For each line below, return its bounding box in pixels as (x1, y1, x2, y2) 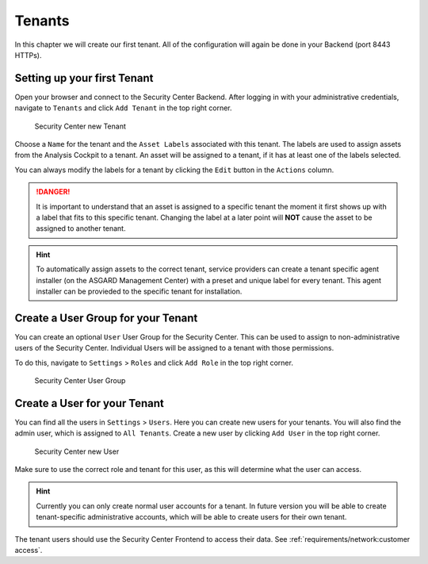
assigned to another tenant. (36, 224, 126, 233)
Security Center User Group (34, 376, 126, 385)
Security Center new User (34, 447, 120, 456)
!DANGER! (36, 187, 71, 197)
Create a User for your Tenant (14, 397, 164, 410)
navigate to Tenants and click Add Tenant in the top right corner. (14, 103, 233, 113)
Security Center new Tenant (34, 121, 127, 131)
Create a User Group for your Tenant (14, 311, 198, 324)
